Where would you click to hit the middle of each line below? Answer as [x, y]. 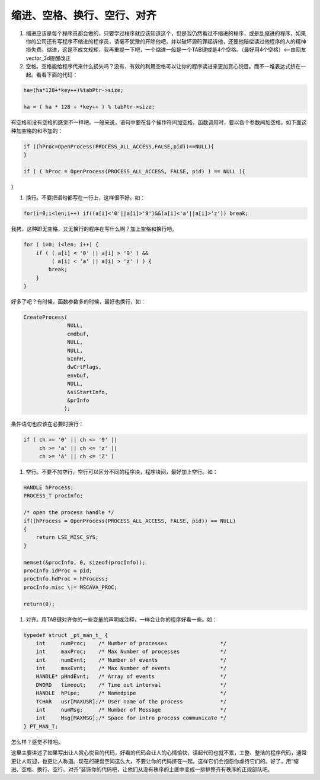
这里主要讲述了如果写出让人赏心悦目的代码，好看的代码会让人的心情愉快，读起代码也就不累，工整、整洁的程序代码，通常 [159, 753]
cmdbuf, [78, 334]
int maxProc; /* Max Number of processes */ [131, 652]
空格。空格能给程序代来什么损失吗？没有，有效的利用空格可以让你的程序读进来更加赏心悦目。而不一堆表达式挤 [161, 66]
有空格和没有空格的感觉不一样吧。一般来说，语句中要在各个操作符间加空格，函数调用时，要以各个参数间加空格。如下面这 [159, 122]
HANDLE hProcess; [49, 488]
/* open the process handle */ [69, 513]
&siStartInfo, [88, 392]
